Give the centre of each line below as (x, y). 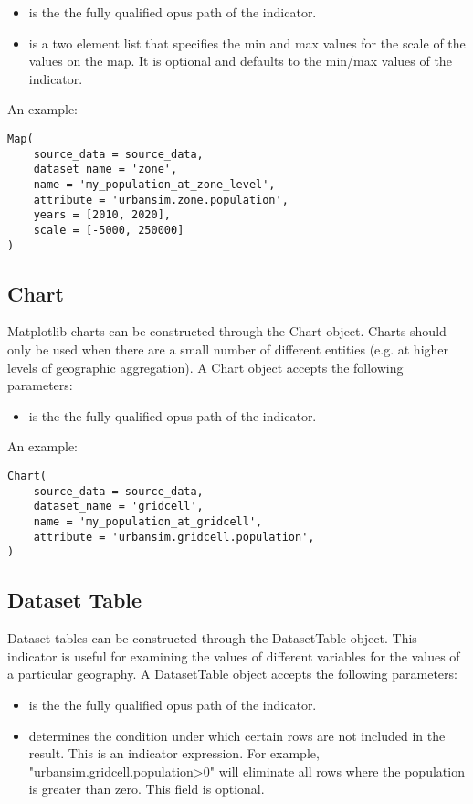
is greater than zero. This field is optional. (147, 789)
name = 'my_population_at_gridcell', (148, 521)
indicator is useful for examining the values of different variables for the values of (234, 656)
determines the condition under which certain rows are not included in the (237, 735)
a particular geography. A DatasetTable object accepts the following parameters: (232, 674)
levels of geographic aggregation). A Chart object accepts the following (205, 367)
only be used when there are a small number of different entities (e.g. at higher (228, 349)
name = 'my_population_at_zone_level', (154, 184)
